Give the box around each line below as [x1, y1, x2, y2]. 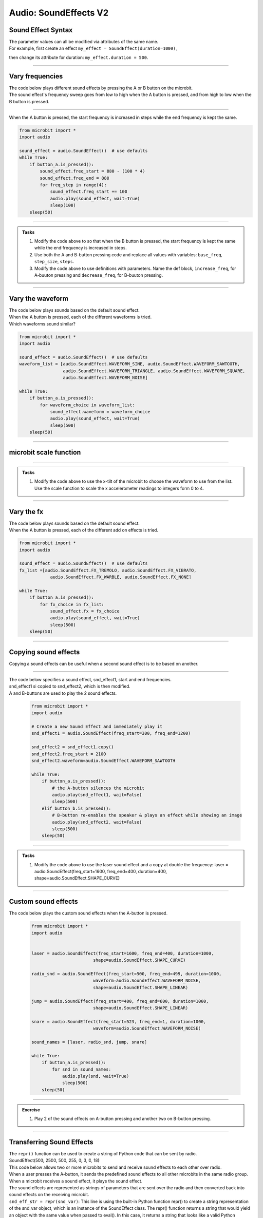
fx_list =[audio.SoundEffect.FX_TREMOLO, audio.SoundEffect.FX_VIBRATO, [19, 568, 197, 573]
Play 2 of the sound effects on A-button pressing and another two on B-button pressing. [34, 1116, 211, 1122]
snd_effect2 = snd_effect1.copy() [31, 744, 114, 750]
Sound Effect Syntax [9, 26, 73, 34]
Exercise [22, 1106, 40, 1113]
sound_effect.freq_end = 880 [39, 175, 110, 181]
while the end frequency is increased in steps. [34, 245, 127, 251]
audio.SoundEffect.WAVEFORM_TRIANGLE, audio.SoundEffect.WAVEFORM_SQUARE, [62, 368, 245, 374]
